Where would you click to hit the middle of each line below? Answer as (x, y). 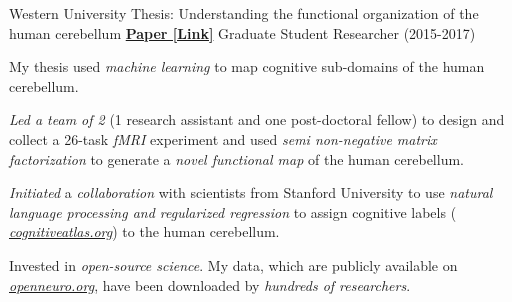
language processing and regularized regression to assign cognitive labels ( (233, 211)
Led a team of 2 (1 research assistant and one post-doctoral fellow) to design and (257, 119)
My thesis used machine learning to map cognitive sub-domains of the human (247, 66)
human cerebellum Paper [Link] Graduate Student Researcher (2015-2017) (242, 32)
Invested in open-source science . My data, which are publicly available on (233, 264)
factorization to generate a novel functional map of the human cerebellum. (236, 158)
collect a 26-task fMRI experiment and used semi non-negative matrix (223, 138)
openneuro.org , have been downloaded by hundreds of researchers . (210, 284)
